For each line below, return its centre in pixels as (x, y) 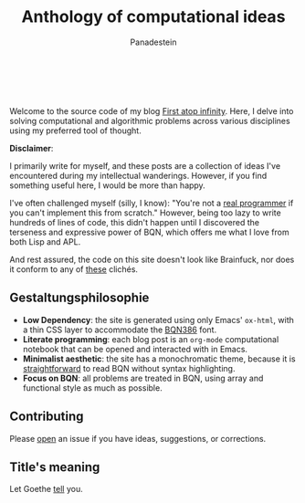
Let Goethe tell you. (47, 489)
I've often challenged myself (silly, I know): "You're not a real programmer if (152, 203)
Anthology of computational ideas (153, 17)
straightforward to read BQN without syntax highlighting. (129, 368)
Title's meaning (55, 467)
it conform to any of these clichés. (74, 269)
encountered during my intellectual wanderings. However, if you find (138, 175)
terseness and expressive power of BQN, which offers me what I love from (149, 232)
